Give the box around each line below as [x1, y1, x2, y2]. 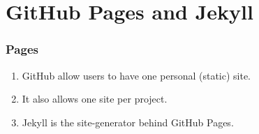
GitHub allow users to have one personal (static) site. [22, 68, 251, 82]
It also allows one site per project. [22, 91, 168, 106]
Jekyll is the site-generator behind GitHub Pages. [22, 114, 234, 129]
